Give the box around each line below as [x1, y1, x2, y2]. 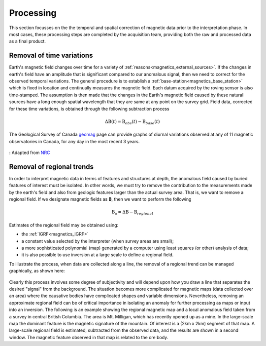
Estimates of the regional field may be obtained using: [9, 222, 119, 228]
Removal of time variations [9, 51, 93, 60]
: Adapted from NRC [9, 150, 50, 155]
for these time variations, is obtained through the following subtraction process [9, 106, 169, 112]
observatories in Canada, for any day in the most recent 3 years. [9, 138, 140, 144]
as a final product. [9, 38, 46, 44]
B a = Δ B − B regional [111, 209, 154, 216]
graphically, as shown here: [9, 268, 65, 274]
